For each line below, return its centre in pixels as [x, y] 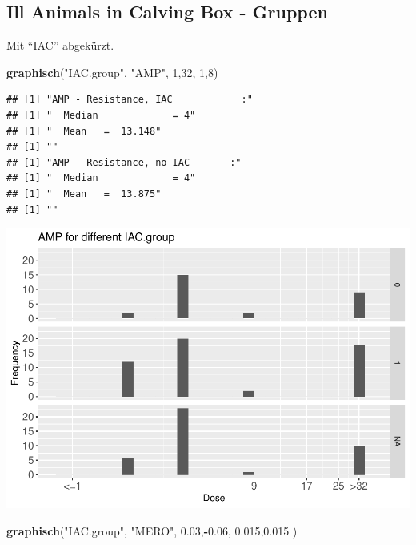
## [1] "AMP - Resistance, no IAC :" [124, 162]
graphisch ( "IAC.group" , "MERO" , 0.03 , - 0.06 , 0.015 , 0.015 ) [152, 530]
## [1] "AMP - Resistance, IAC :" [130, 100]
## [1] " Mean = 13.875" [84, 194]
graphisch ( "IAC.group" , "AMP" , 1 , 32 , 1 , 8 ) [112, 72]
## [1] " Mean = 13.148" [84, 131]
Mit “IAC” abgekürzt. [60, 45]
